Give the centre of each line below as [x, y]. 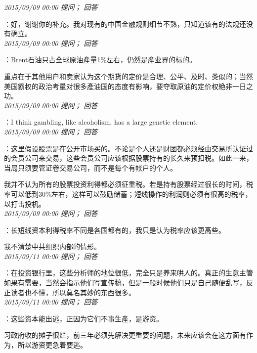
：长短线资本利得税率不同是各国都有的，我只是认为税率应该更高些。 [115, 230]
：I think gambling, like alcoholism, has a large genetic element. [101, 122]
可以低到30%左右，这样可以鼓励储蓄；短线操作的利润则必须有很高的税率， [131, 194]
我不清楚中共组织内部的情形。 [52, 246]
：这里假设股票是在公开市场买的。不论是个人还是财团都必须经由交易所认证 [125, 148]
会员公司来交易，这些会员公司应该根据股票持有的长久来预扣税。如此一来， [132, 158]
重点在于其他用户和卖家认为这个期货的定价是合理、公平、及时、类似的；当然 [128, 76]
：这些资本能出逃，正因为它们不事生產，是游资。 [84, 318]
